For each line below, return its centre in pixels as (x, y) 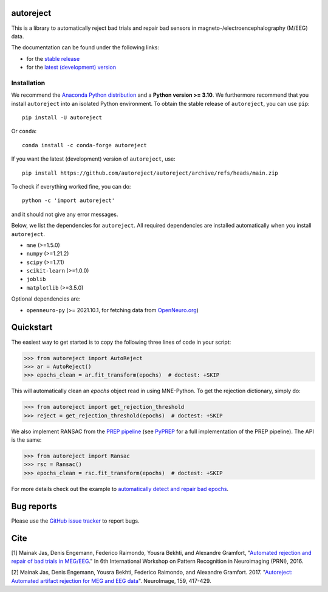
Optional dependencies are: (46, 299)
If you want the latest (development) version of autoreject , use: (93, 159)
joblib (36, 279)
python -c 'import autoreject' (69, 200)
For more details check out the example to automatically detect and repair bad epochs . (120, 489)
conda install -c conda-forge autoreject (84, 145)
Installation (28, 83)
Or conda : (24, 131)
